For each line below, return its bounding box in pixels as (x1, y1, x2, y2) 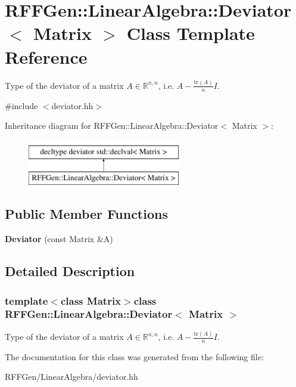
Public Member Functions (5, 205, 168, 223)
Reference (5, 44, 88, 69)
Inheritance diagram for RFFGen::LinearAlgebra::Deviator (5, 119, 219, 132)
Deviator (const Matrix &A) (5, 233, 113, 245)
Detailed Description (5, 262, 135, 280)
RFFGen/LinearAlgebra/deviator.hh (5, 370, 138, 383)
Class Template (126, 21, 255, 45)
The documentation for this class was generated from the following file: (5, 350, 264, 363)
